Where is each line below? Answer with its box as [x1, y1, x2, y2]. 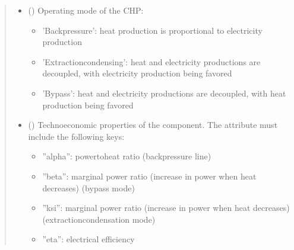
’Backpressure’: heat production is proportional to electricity [42, 24, 263, 36]
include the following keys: [28, 130, 125, 142]
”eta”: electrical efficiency [42, 233, 135, 245]
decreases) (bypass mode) [42, 181, 135, 194]
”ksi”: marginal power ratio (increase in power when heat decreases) [42, 201, 290, 214]
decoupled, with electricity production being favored [42, 67, 232, 79]
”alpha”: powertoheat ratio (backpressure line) [42, 150, 211, 162]
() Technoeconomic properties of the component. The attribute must [28, 118, 278, 131]
